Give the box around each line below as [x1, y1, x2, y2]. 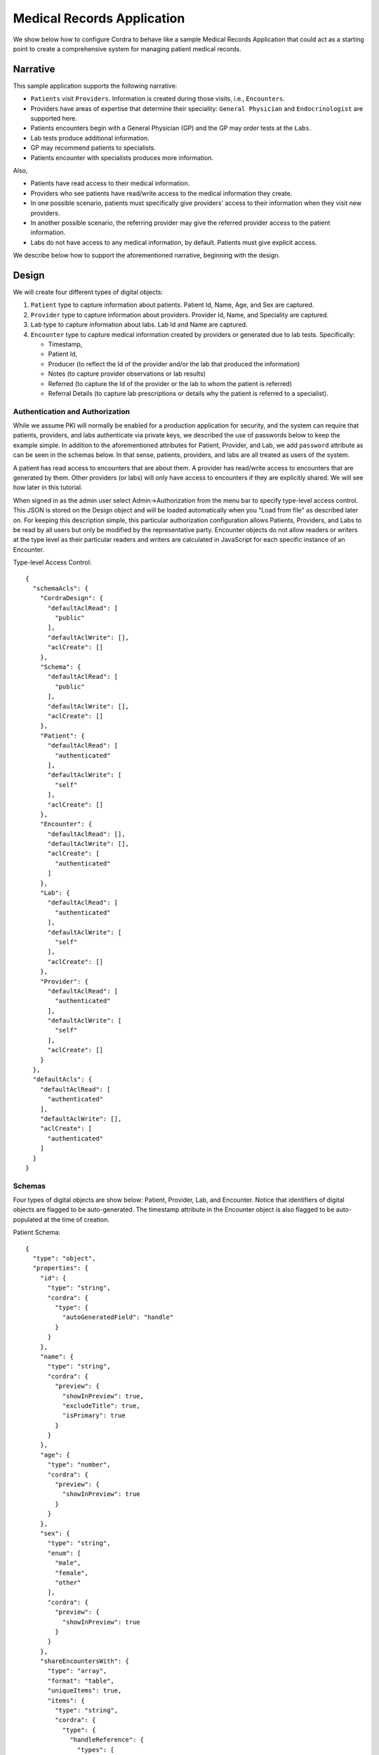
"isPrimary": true [62, 1412, 126, 1419]
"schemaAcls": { [32, 584, 89, 592]
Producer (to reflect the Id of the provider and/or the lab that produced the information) [48, 359, 300, 368]
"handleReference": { [69, 1736, 144, 1744]
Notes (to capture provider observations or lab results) [48, 369, 206, 378]
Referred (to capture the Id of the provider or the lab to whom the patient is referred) [48, 379, 293, 388]
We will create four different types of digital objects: [13, 288, 164, 296]
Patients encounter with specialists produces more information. [30, 153, 214, 161]
